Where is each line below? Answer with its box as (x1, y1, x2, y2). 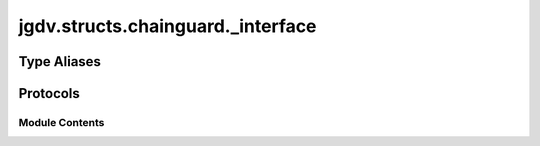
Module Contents (18, 115, 105, 129)
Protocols (18, 85, 80, 102)
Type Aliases (18, 53, 102, 70)
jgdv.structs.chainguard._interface (18, 15, 317, 37)
